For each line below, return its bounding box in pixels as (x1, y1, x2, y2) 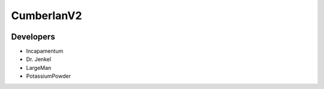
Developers (11, 32, 55, 42)
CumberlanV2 (11, 9, 82, 22)
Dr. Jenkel (26, 56, 51, 63)
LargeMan (26, 64, 52, 71)
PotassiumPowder (26, 72, 71, 80)
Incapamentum (26, 48, 64, 55)
